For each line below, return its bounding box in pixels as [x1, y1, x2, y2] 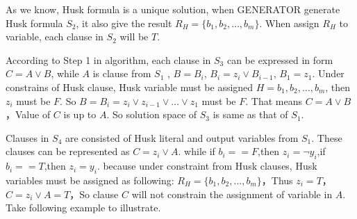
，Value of [6, 107, 51, 122]
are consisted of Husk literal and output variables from [65, 130, 299, 145]
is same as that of [213, 107, 288, 122]
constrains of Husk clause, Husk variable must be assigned [6, 79, 254, 94]
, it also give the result [76, 15, 172, 30]
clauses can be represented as [6, 144, 130, 159]
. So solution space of [106, 107, 197, 122]
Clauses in [6, 130, 49, 145]
